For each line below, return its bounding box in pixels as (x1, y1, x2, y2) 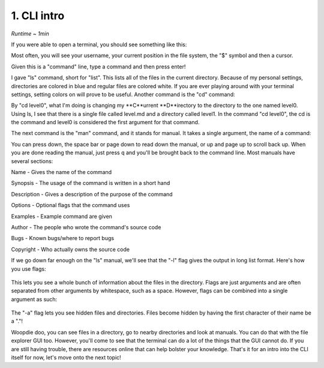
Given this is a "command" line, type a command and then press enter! (11, 63, 186, 70)
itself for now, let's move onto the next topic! (11, 354, 121, 361)
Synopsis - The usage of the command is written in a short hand (11, 179, 170, 187)
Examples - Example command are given (11, 213, 112, 220)
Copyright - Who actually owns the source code (11, 246, 130, 253)
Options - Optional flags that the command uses (11, 202, 130, 209)
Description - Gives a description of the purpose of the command (11, 190, 173, 198)
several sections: (11, 157, 53, 164)
